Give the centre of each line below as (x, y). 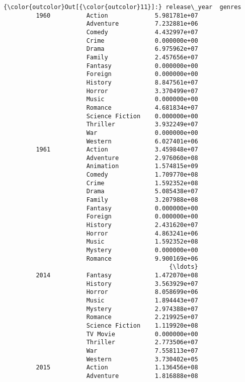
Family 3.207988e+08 (142, 200)
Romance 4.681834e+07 (142, 107)
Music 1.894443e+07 (142, 300)
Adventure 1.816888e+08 (142, 376)
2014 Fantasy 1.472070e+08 (117, 275)
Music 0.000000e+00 (142, 99)
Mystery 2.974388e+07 (142, 309)
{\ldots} (184, 267)
